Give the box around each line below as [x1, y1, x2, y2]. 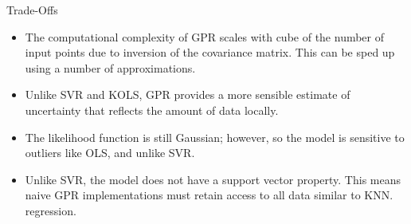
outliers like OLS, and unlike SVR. [25, 144, 195, 161]
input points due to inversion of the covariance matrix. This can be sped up [25, 44, 395, 61]
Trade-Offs [6, 2, 58, 18]
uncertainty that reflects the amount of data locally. [25, 101, 279, 118]
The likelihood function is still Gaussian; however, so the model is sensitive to [25, 128, 405, 145]
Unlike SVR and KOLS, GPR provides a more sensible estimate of [25, 86, 350, 103]
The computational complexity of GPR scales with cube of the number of [25, 28, 385, 45]
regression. [25, 202, 76, 218]
